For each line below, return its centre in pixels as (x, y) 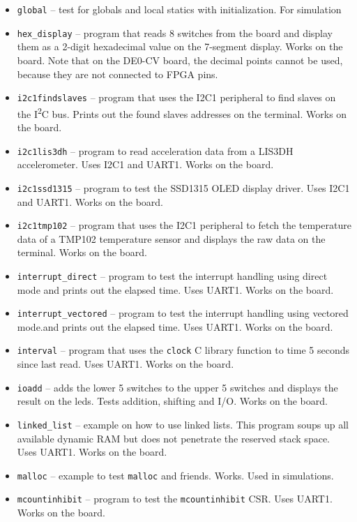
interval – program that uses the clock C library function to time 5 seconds (183, 350)
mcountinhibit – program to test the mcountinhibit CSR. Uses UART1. (175, 499)
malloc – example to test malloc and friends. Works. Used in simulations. (175, 475)
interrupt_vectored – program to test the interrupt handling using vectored (183, 313)
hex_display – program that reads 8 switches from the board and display (175, 32)
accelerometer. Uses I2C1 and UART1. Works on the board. (145, 164)
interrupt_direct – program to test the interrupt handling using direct (172, 275)
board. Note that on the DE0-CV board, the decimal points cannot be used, (180, 60)
